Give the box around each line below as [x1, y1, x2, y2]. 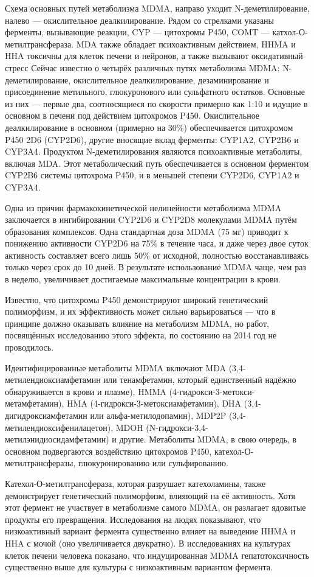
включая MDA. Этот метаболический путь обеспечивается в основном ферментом [5, 156, 309, 169]
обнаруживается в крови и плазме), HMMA [5, 385, 166, 397]
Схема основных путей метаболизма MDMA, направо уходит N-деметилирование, [5, 2, 310, 14]
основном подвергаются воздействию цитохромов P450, [5, 444, 212, 457]
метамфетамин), [5, 397, 64, 410]
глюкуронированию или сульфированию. [78, 456, 228, 469]
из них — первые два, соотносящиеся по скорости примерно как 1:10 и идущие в [5, 97, 308, 110]
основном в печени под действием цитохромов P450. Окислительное [5, 109, 260, 122]
